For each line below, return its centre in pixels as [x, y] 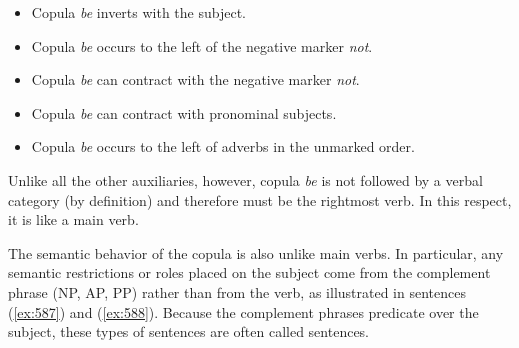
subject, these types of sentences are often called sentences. [189, 331]
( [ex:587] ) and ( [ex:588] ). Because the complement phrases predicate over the [243, 311]
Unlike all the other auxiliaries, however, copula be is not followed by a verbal [245, 179]
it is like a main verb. [73, 219]
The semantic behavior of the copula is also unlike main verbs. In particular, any [256, 252]
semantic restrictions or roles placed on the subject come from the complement [249, 272]
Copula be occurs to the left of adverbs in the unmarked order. [223, 146]
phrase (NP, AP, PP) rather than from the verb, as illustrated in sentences [237, 291]
